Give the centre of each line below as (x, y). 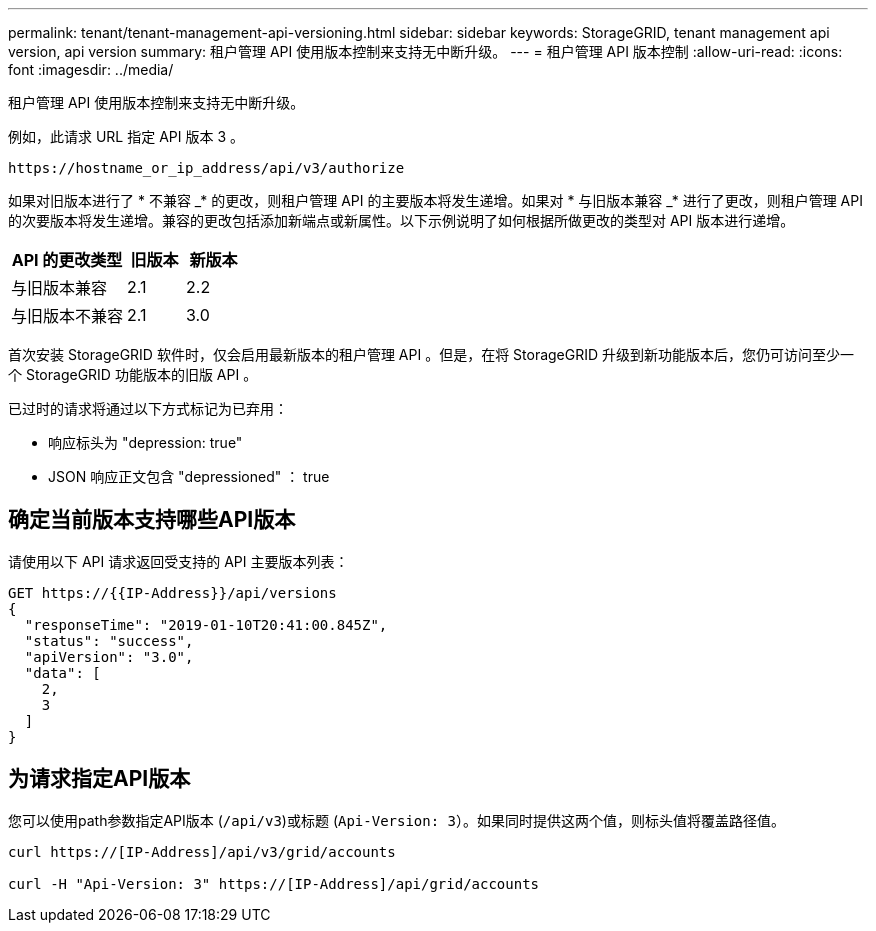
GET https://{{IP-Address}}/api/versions (172, 592)
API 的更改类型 (67, 260)
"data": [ (62, 672)
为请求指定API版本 (99, 779)
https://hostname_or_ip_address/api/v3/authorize (206, 168)
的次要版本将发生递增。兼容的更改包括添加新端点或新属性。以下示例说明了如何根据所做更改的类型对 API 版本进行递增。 (401, 220)
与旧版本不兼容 (67, 316)
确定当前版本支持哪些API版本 (152, 520)
